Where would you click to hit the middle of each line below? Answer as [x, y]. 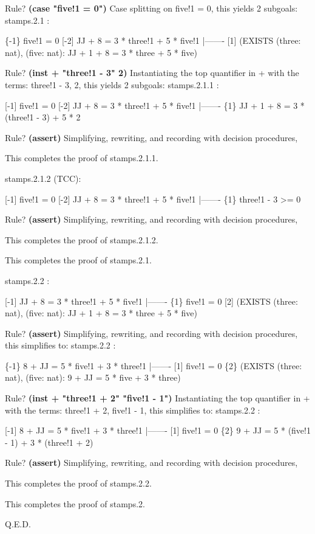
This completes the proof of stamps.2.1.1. [82, 158]
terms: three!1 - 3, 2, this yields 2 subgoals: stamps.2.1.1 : [112, 84]
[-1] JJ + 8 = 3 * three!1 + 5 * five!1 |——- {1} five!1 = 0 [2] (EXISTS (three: [151, 301]
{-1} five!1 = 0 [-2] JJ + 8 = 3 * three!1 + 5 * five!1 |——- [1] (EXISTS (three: [153, 40]
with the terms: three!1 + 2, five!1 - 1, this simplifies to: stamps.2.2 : [133, 410]
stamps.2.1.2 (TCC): [43, 178]
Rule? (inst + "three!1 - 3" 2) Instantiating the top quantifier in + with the [152, 73]
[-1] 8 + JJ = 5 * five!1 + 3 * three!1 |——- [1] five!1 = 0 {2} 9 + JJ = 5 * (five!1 [158, 430]
